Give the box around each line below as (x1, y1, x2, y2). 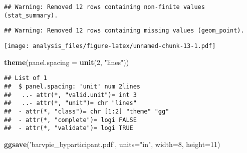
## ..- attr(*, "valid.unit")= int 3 (4, 91, 137, 98)
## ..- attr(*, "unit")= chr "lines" (4, 99, 137, 107)
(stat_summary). (4, 11, 58, 19)
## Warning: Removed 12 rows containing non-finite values (4, 3, 205, 10)
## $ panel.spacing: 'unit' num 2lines (4, 82, 141, 90)
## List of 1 (4, 74, 47, 82)
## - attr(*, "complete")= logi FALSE (4, 116, 137, 123)
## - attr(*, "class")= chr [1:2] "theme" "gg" (4, 107, 169, 115)
